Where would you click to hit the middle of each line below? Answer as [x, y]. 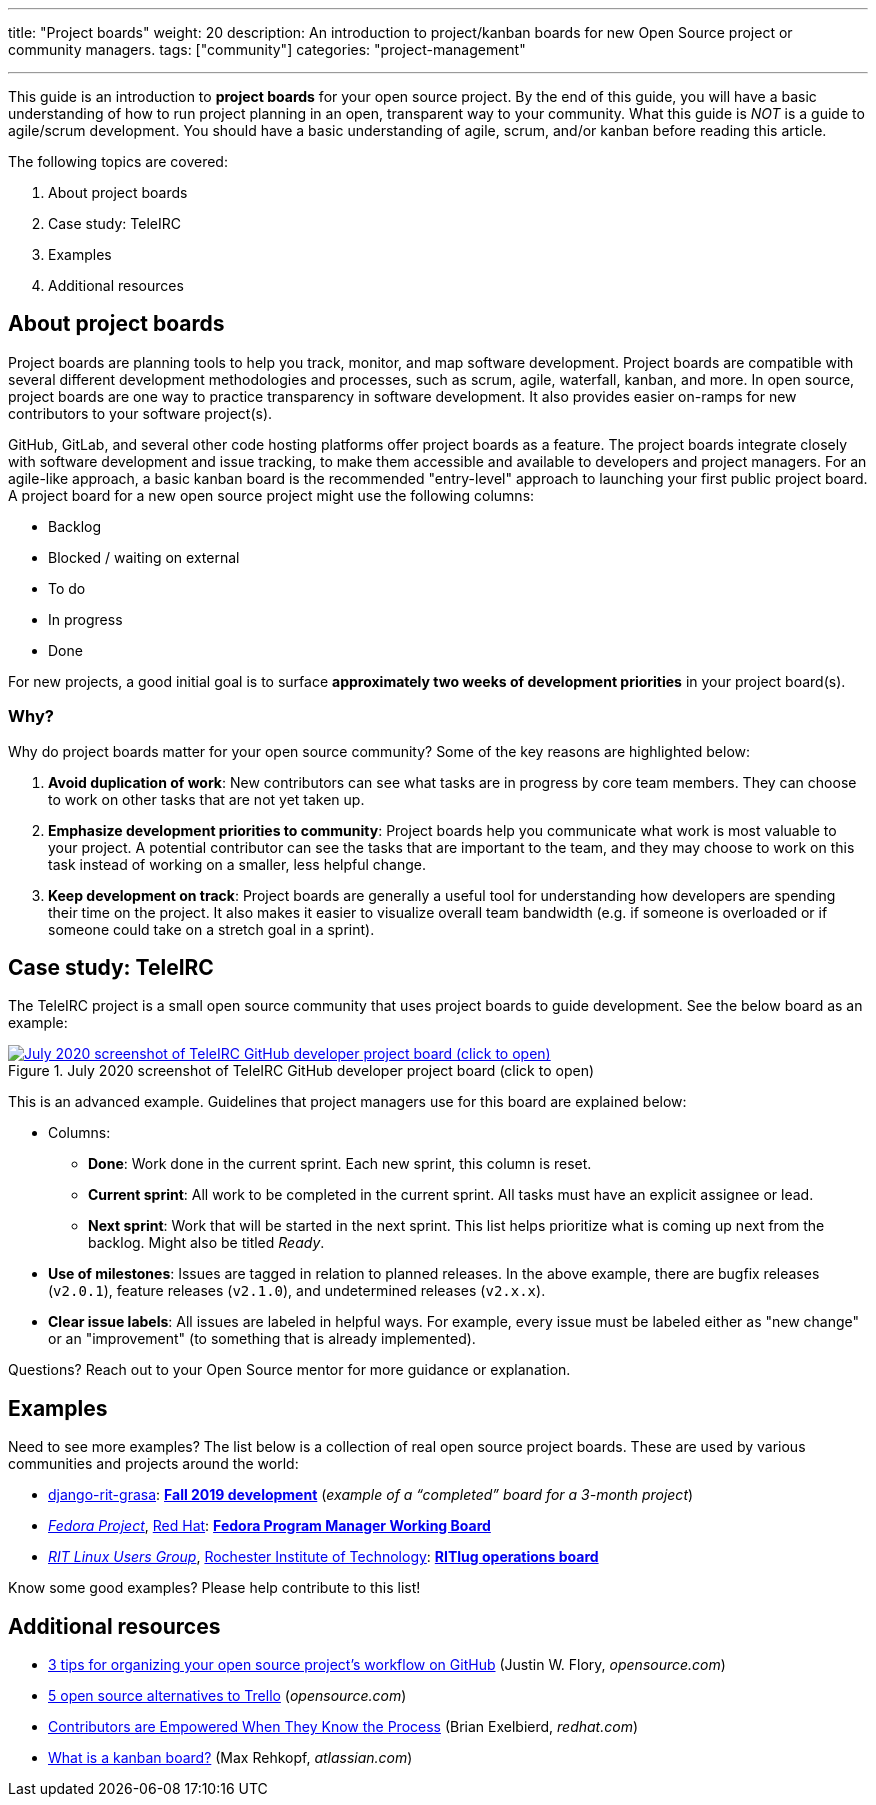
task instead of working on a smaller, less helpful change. [237, 864]
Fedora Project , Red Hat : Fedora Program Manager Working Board [269, 1526]
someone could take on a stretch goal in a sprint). [211, 929]
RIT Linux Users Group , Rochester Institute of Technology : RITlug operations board [323, 1557]
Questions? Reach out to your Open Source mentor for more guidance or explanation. [289, 1370]
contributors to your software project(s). [140, 413]
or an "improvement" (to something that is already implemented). [262, 1339]
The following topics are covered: [118, 161]
